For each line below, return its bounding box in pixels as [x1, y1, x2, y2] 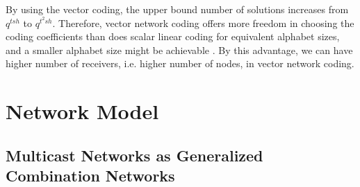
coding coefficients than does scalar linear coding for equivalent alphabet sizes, [6, 29, 340, 44]
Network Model [6, 97, 159, 125]
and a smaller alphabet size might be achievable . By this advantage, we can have [6, 42, 353, 57]
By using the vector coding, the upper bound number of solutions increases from [6, 2, 349, 16]
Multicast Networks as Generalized [6, 144, 263, 166]
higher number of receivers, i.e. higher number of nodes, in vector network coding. [6, 56, 354, 71]
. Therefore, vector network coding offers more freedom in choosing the [52, 15, 354, 30]
